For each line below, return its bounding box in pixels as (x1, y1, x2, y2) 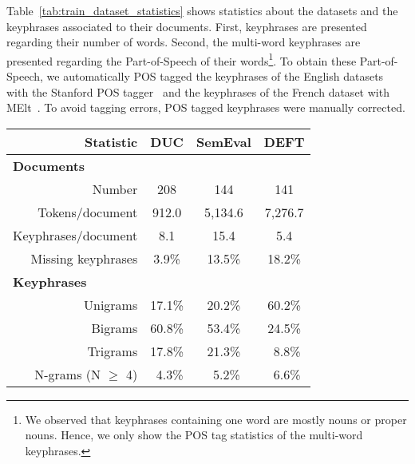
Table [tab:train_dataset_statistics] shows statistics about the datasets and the (6, 2, 398, 18)
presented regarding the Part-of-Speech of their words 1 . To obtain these (6, 50, 357, 69)
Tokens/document (38, 202, 138, 221)
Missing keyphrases (30, 248, 138, 268)
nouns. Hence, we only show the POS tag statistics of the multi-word (25, 426, 363, 443)
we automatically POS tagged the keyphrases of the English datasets (46, 68, 384, 85)
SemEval (196, 132, 251, 151)
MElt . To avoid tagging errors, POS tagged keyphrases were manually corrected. (6, 99, 405, 116)
